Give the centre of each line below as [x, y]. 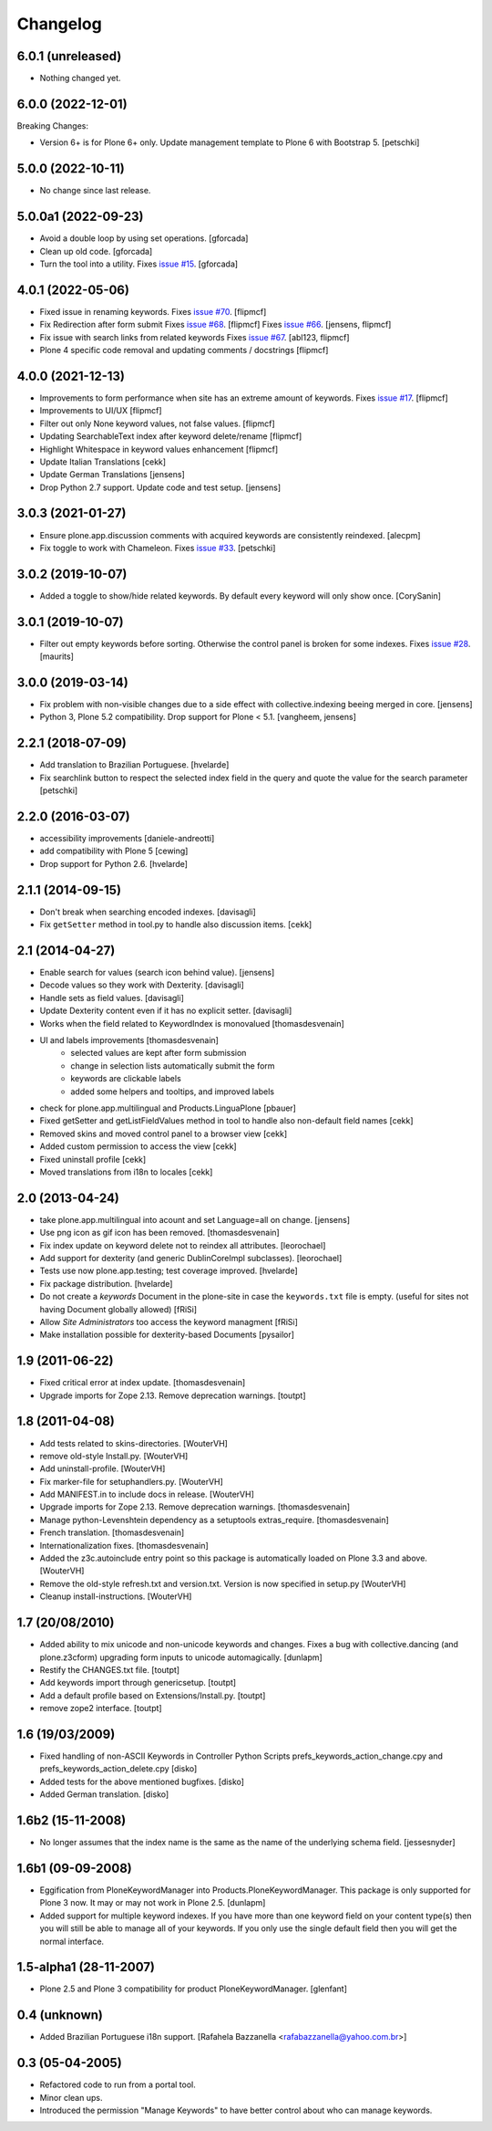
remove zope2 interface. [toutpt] [101, 1708]
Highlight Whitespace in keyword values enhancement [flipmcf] [159, 449]
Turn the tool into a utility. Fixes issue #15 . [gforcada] [139, 264]
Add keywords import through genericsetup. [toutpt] [138, 1683]
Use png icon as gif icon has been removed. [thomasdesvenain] [159, 1233]
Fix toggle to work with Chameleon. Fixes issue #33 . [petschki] [158, 548]
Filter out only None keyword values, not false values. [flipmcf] [157, 423]
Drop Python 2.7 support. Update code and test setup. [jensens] [160, 487]
